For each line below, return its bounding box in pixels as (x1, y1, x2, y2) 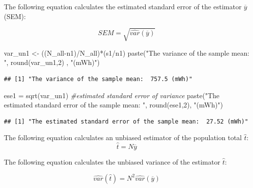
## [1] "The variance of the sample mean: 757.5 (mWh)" (4, 75, 193, 83)
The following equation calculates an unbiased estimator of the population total (4, 132, 242, 143)
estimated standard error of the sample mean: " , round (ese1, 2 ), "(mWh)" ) (4, 100, 223, 110)
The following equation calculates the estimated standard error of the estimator (4, 1, 242, 11)
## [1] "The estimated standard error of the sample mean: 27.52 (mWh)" (4, 118, 249, 125)
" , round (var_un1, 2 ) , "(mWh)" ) (4, 57, 100, 67)
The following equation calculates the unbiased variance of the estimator (4, 157, 220, 167)
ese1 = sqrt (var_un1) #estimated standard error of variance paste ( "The (4, 90, 220, 100)
